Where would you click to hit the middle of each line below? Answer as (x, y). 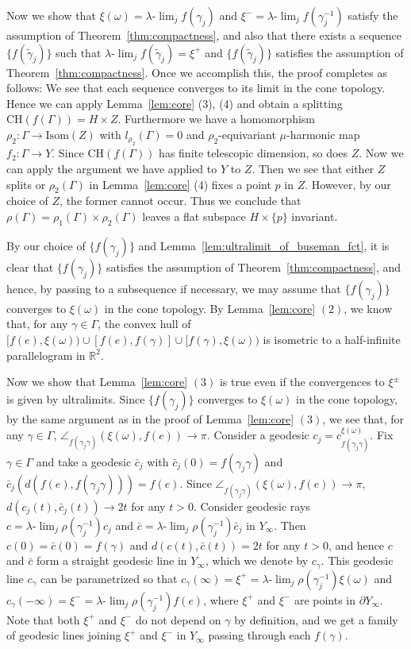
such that (79, 52)
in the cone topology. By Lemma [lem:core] (210, 308)
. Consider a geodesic (258, 435)
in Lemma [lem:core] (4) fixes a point (180, 184)
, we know (368, 308)
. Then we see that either (313, 168)
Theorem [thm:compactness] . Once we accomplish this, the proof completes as (197, 72)
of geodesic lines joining (64, 635)
